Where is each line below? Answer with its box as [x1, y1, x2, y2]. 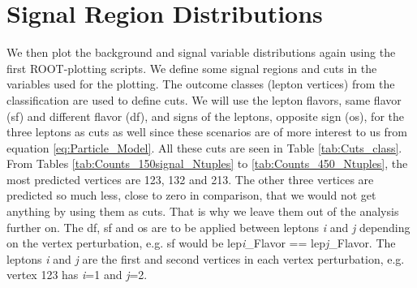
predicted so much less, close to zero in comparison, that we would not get [6, 187, 376, 204]
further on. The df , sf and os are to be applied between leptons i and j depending [6, 218, 411, 235]
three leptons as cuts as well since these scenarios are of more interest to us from [6, 123, 408, 140]
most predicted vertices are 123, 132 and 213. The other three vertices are [6, 170, 374, 187]
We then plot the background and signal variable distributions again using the [6, 44, 396, 61]
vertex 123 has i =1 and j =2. [6, 266, 148, 283]
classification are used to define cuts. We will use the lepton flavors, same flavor [6, 91, 402, 108]
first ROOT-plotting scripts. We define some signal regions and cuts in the [6, 59, 377, 76]
